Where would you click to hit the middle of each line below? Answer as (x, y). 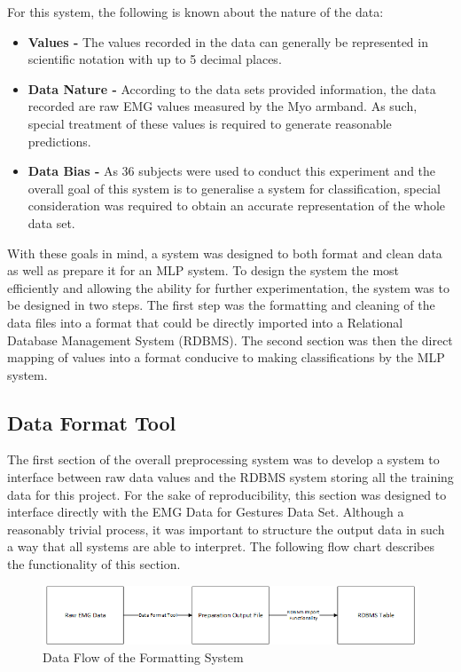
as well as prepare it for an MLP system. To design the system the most (203, 270)
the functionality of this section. (94, 564)
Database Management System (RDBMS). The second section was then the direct (230, 340)
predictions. (59, 141)
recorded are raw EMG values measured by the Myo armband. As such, (223, 106)
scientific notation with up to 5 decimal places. (155, 59)
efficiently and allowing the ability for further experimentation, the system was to (228, 287)
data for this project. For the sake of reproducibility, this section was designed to (227, 494)
